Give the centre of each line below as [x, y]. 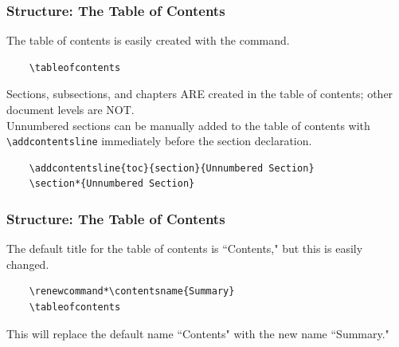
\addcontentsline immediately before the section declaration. [159, 141]
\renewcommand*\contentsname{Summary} [132, 292]
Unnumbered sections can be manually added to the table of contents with [188, 125]
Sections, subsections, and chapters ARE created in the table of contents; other [200, 94]
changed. [28, 264]
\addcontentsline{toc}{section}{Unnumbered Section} [172, 168]
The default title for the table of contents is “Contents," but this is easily [185, 248]
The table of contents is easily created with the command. [148, 40]
